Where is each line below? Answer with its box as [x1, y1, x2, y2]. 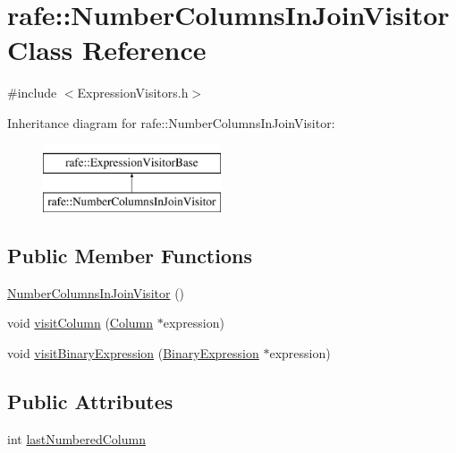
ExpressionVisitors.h [77, 83, 189, 102]
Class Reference [7, 31, 207, 68]
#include [7, 83, 57, 102]
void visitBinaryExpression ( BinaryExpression [7, 344, 259, 363]
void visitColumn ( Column [7, 313, 154, 332]
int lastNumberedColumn [7, 429, 146, 448]
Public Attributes [7, 388, 173, 415]
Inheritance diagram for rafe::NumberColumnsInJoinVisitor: [7, 113, 335, 132]
